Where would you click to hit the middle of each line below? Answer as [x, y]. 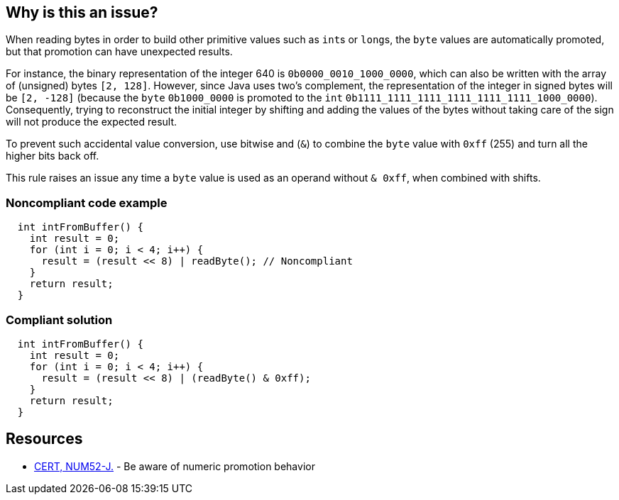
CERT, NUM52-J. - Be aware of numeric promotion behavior [175, 466]
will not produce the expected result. [92, 122]
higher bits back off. [53, 156]
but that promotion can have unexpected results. [119, 52]
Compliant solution [59, 320]
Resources [44, 439]
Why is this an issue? [82, 12]
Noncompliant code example [87, 202]
